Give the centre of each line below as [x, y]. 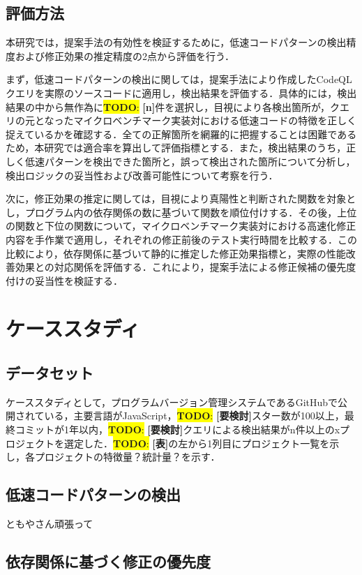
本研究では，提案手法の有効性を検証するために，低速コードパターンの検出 [176, 42]
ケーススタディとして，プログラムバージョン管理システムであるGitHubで [172, 402]
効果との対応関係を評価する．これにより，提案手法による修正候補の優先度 [186, 267]
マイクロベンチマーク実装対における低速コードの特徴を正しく [215, 120]
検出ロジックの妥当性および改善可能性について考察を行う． [142, 175]
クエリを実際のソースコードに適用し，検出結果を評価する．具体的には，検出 [181, 92]
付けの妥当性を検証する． [64, 280]
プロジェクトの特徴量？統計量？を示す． [127, 457]
